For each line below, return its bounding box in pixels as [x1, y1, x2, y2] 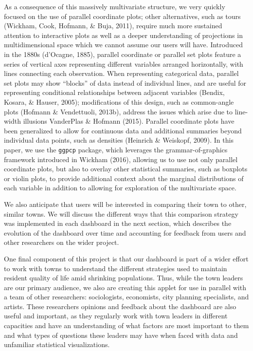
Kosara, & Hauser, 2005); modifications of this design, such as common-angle [4, 96, 234, 107]
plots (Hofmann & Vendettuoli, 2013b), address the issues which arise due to [4, 106, 233, 116]
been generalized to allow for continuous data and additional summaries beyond [4, 125, 242, 135]
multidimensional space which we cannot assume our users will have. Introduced [4, 39, 243, 50]
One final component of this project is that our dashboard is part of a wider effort [4, 253, 249, 263]
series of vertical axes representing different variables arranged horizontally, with [4, 58, 243, 69]
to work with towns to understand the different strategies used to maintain [4, 263, 227, 273]
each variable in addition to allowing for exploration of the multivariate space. [4, 183, 236, 193]
